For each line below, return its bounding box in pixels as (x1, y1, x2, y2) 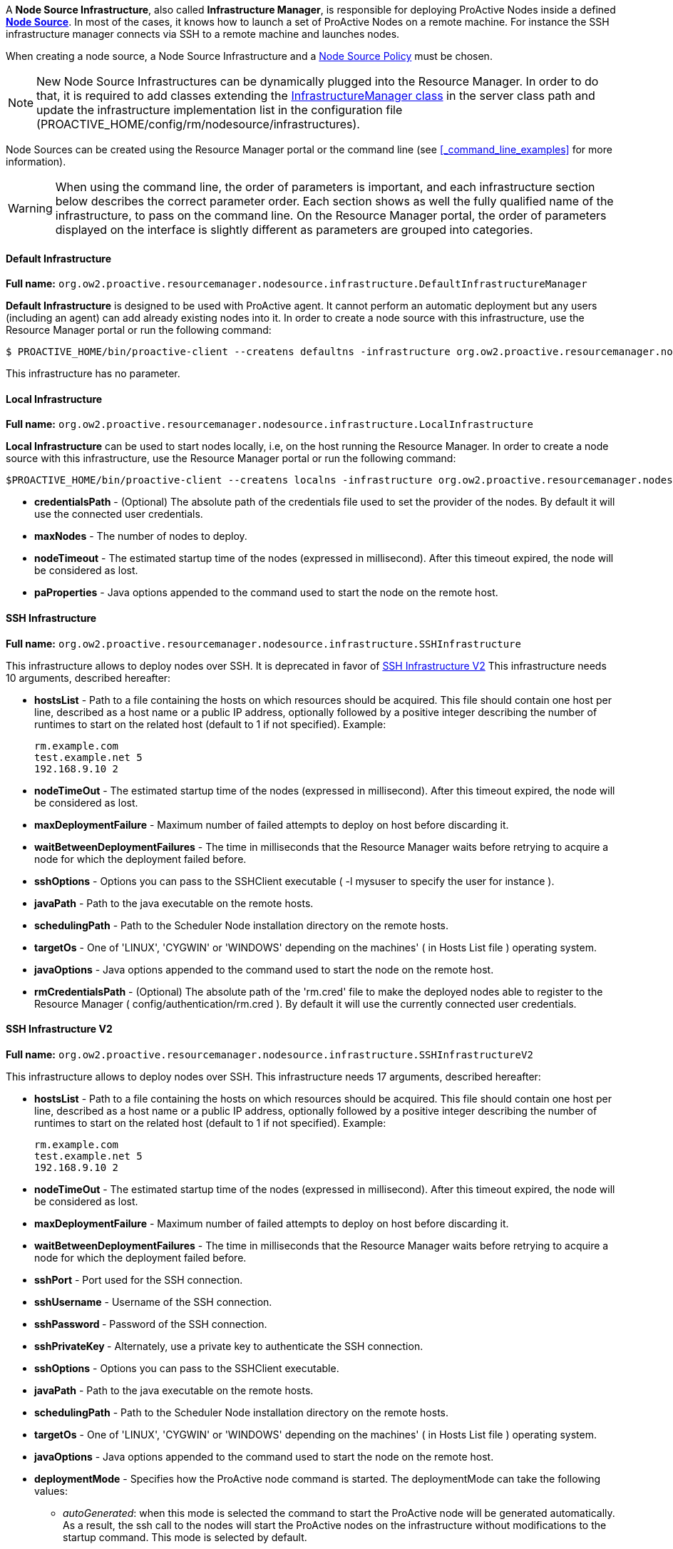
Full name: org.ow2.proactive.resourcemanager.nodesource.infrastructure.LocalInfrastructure (6, 418, 533, 431)
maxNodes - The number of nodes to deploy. (34, 530, 247, 543)
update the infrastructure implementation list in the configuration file (36, 103, 403, 117)
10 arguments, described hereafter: (6, 671, 171, 684)
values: (34, 1484, 68, 1497)
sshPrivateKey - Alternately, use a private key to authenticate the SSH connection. (34, 1339, 423, 1352)
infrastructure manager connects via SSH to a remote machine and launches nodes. (6, 28, 400, 40)
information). (6, 155, 66, 168)
